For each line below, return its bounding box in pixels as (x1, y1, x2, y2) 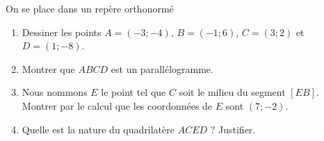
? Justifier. (210, 122, 256, 136)
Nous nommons (22, 85, 88, 99)
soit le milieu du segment (179, 85, 286, 99)
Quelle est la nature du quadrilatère (22, 122, 175, 136)
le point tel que (101, 85, 166, 99)
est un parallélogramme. (111, 61, 213, 76)
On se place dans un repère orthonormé (6, 1, 174, 15)
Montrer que (22, 61, 75, 76)
